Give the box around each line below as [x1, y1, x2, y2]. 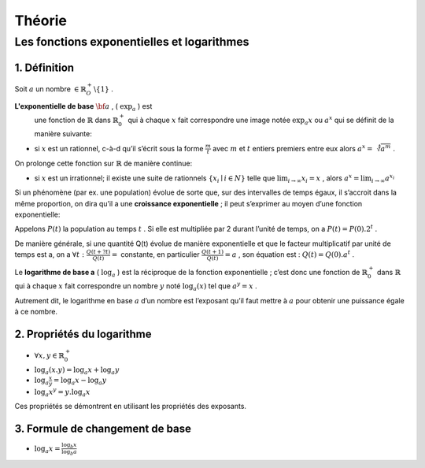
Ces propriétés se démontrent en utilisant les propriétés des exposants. [14, 401, 247, 410]
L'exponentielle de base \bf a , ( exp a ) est [14, 102, 153, 113]
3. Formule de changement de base [14, 422, 192, 435]
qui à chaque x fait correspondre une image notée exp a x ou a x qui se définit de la [127, 114, 394, 126]
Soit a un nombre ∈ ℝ [14, 84, 87, 94]
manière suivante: [34, 129, 92, 139]
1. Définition [14, 61, 75, 74]
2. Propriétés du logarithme [14, 328, 153, 341]
